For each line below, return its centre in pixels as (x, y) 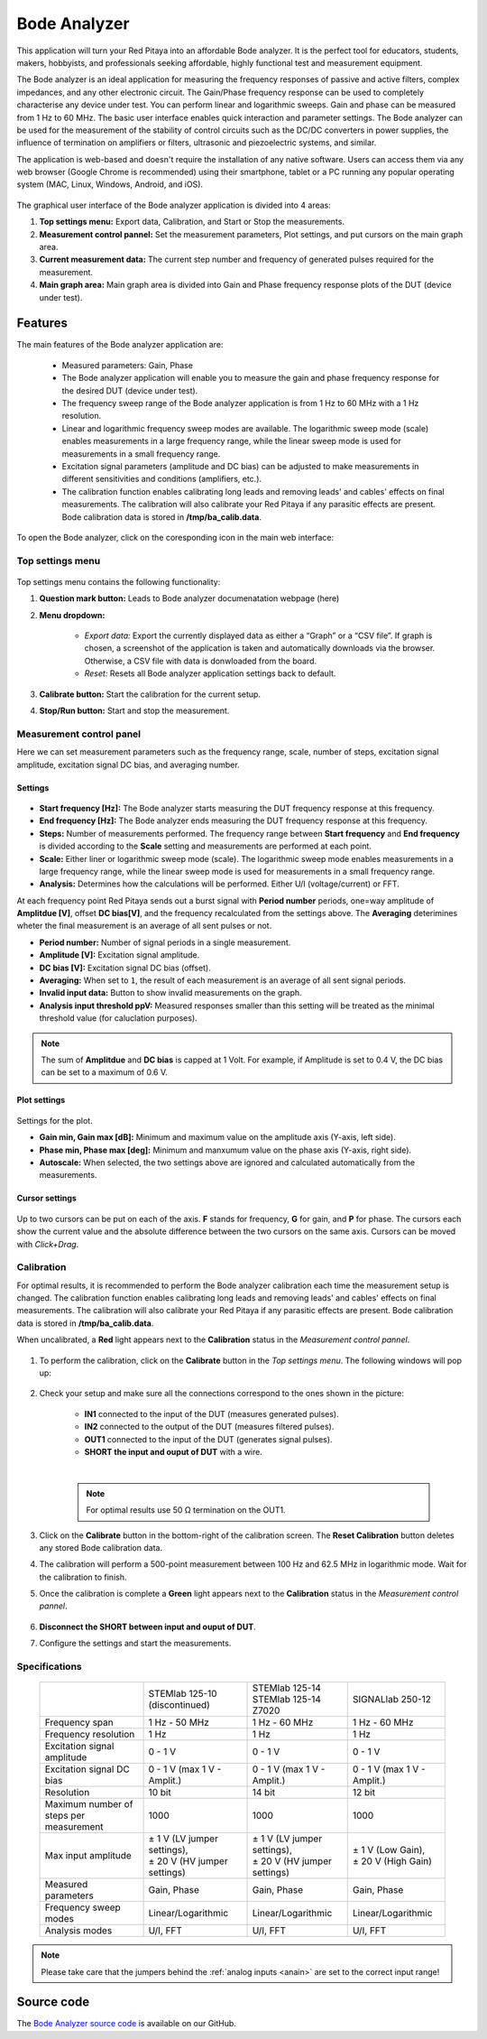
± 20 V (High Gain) (392, 1861)
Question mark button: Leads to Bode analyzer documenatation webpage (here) (189, 598)
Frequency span (79, 1722)
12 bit (364, 1793)
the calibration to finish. (83, 1577)
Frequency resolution (90, 1735)
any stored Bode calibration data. (101, 1547)
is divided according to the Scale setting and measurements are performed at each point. (205, 846)
